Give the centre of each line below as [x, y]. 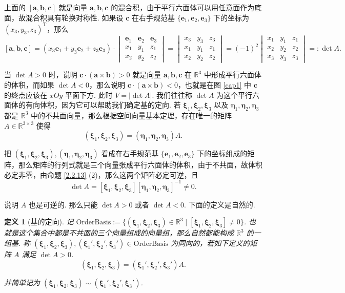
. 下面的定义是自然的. [220, 204]
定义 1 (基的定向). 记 [39, 222]
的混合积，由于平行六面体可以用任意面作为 [183, 7]
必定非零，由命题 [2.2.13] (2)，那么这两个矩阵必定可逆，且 [101, 174]
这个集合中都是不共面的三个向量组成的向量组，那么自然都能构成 [126, 233]
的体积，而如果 [29, 84]
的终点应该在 [26, 95]
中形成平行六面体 [232, 75]
